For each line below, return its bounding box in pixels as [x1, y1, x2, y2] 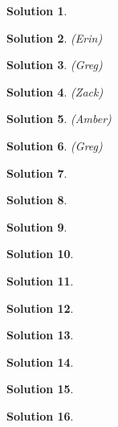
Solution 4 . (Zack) [6, 83, 104, 100]
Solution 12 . [6, 299, 74, 316]
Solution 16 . [6, 407, 74, 424]
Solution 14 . [6, 353, 74, 370]
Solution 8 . [6, 191, 67, 208]
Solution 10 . [6, 245, 74, 262]
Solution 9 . [6, 218, 67, 235]
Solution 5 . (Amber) [6, 110, 112, 127]
